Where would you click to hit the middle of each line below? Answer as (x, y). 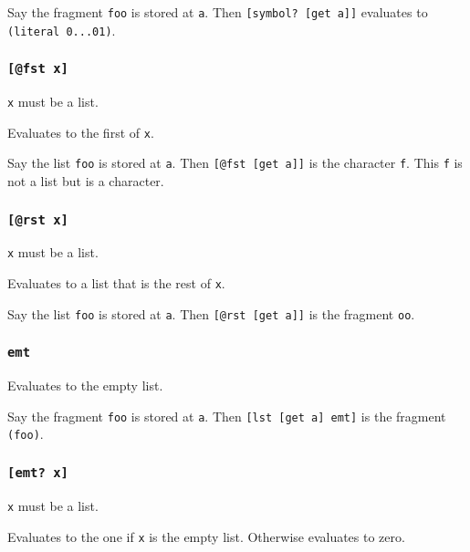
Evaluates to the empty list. (85, 385)
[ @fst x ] (38, 69)
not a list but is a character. (86, 181)
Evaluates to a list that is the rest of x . (116, 283)
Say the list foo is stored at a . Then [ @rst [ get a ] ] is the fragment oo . (211, 313)
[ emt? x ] (38, 473)
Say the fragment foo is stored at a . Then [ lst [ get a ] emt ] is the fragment (227, 416)
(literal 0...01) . (62, 30)
